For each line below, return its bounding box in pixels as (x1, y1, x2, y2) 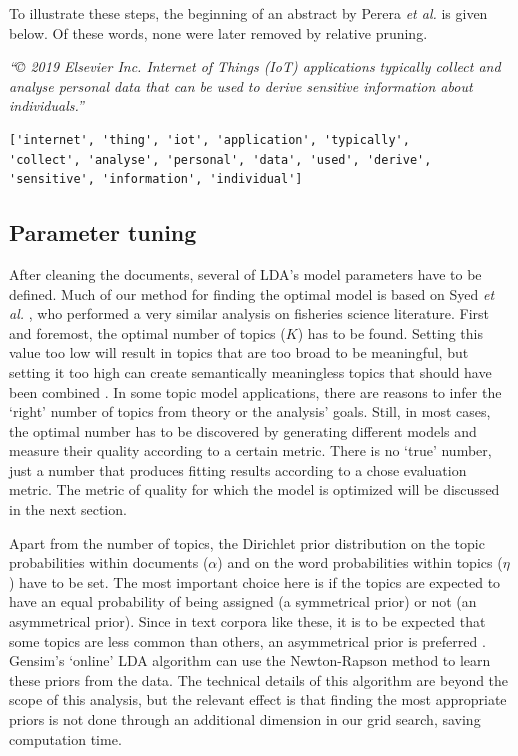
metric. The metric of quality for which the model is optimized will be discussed (9, 479, 500, 500)
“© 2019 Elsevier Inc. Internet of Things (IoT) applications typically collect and (9, 56, 501, 77)
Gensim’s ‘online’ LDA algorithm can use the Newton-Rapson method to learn (9, 650, 491, 671)
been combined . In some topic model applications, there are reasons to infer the (9, 381, 502, 402)
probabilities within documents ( (9, 552, 209, 573)
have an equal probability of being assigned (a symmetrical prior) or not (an (9, 591, 477, 612)
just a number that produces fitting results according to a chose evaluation (9, 459, 467, 480)
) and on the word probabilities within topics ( (217, 552, 503, 573)
